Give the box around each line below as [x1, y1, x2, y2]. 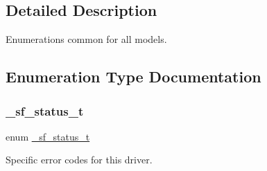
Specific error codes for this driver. [6, 152, 153, 167]
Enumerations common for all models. [6, 32, 167, 46]
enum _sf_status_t [6, 129, 90, 143]
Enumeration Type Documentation [6, 66, 261, 87]
